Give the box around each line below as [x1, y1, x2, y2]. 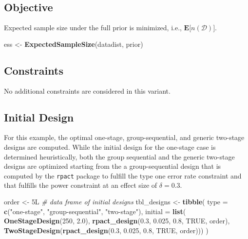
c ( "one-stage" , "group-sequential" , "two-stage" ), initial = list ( [4, 206, 186, 216]
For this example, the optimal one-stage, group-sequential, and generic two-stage [4, 132, 245, 142]
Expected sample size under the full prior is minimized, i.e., [4, 22, 182, 33]
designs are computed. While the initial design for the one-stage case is [4, 141, 216, 152]
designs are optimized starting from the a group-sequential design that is [4, 161, 221, 171]
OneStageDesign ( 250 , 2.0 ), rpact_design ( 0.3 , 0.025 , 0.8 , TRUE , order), [4, 216, 230, 226]
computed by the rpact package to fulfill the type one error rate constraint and [4, 170, 242, 180]
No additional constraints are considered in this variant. [4, 85, 171, 96]
